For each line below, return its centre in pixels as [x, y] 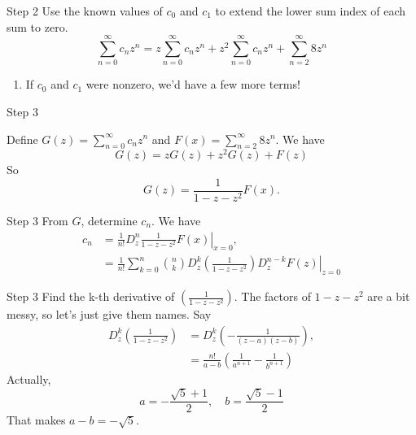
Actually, [29, 378]
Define [22, 139]
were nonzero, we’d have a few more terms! [193, 84]
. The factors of [272, 296]
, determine [109, 221]
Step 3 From [37, 221]
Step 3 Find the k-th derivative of [91, 296]
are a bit [389, 296]
